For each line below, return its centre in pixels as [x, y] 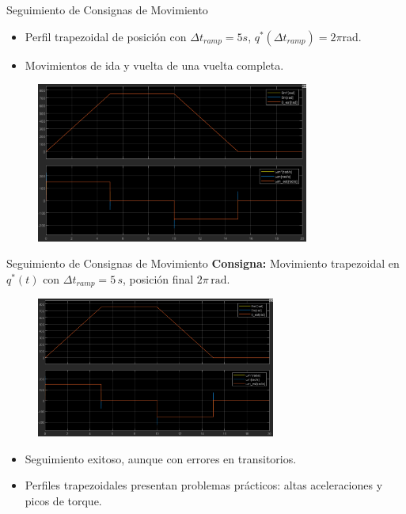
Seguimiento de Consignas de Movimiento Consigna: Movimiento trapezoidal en [203, 263]
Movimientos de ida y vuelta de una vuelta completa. [154, 65]
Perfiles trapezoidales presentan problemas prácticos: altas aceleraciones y [204, 485]
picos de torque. [63, 500]
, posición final [158, 278]
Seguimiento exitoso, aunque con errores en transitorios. [161, 458]
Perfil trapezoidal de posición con [106, 36]
